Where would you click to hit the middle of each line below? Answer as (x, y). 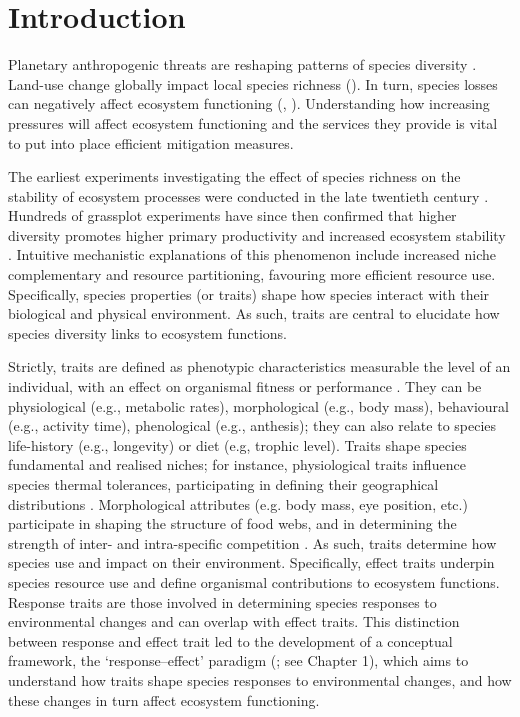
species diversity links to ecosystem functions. (147, 332)
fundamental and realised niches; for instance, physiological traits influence (237, 464)
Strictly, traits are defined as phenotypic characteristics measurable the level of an (259, 366)
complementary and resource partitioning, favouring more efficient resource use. (252, 274)
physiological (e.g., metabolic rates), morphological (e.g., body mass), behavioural (258, 405)
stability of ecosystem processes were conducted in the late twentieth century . (248, 195)
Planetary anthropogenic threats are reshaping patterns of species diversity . (242, 64)
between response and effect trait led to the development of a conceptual (230, 640)
